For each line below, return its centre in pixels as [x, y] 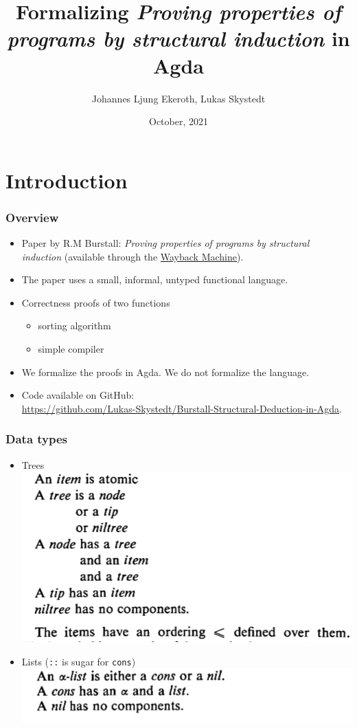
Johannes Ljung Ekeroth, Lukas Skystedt [178, 98]
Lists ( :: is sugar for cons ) [79, 661]
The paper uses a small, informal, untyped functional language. [155, 279]
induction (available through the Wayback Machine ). [133, 256]
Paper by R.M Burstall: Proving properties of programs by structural [165, 243]
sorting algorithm [74, 326]
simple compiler [71, 349]
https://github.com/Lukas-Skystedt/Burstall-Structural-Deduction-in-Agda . [182, 408]
